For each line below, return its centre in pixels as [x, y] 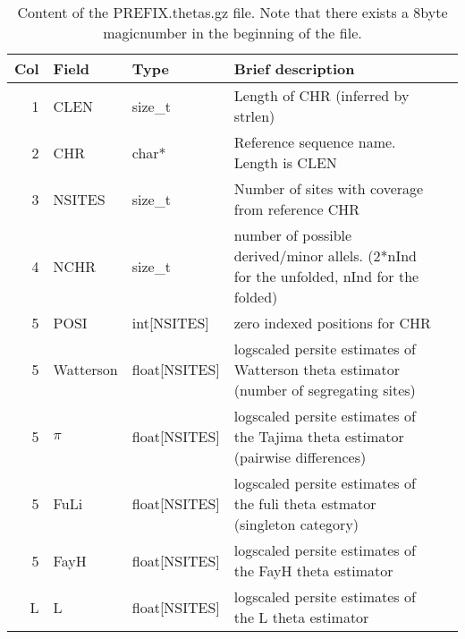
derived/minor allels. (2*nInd [325, 256]
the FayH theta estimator [313, 571]
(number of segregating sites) [325, 390]
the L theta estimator [301, 617]
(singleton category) [296, 524]
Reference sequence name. [315, 142]
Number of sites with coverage [329, 188]
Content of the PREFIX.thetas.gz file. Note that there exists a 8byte [232, 12]
